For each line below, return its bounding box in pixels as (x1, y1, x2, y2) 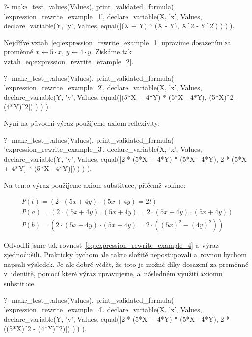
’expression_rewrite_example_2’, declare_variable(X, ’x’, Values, (4, 82, 202, 93)
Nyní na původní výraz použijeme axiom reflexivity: (4, 118, 160, 128)
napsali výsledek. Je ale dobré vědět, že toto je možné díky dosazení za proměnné (4, 259, 249, 269)
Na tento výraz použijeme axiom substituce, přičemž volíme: (4, 179, 186, 190)
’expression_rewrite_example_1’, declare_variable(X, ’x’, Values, (4, 11, 202, 21)
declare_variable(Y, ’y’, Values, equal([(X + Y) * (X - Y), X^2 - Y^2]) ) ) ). (4, 21, 235, 31)
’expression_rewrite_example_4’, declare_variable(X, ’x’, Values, (4, 304, 202, 314)
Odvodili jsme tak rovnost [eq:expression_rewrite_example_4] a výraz (4, 240, 219, 250)
